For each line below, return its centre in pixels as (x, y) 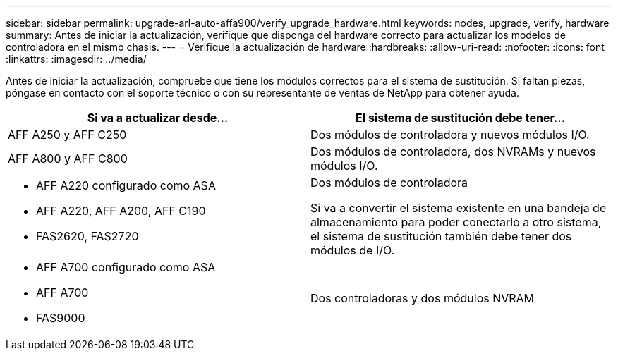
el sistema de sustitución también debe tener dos (441, 236)
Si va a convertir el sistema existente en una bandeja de (459, 208)
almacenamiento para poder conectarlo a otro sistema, (456, 222)
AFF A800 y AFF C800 (68, 159)
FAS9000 (61, 318)
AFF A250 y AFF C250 (67, 135)
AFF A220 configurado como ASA (126, 185)
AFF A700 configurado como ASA (126, 267)
